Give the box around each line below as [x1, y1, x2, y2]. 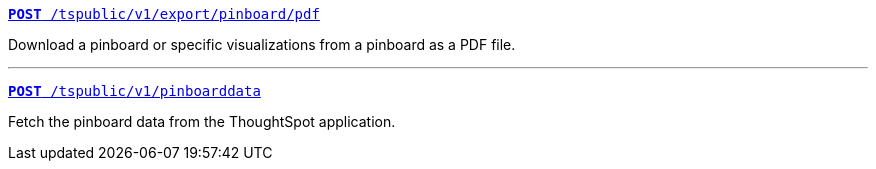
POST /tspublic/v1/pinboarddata [8, 83, 261, 99]
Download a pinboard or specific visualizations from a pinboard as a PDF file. [8, 36, 516, 53]
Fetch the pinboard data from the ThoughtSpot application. [8, 113, 396, 130]
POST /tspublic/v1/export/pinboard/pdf [8, 6, 320, 22]
